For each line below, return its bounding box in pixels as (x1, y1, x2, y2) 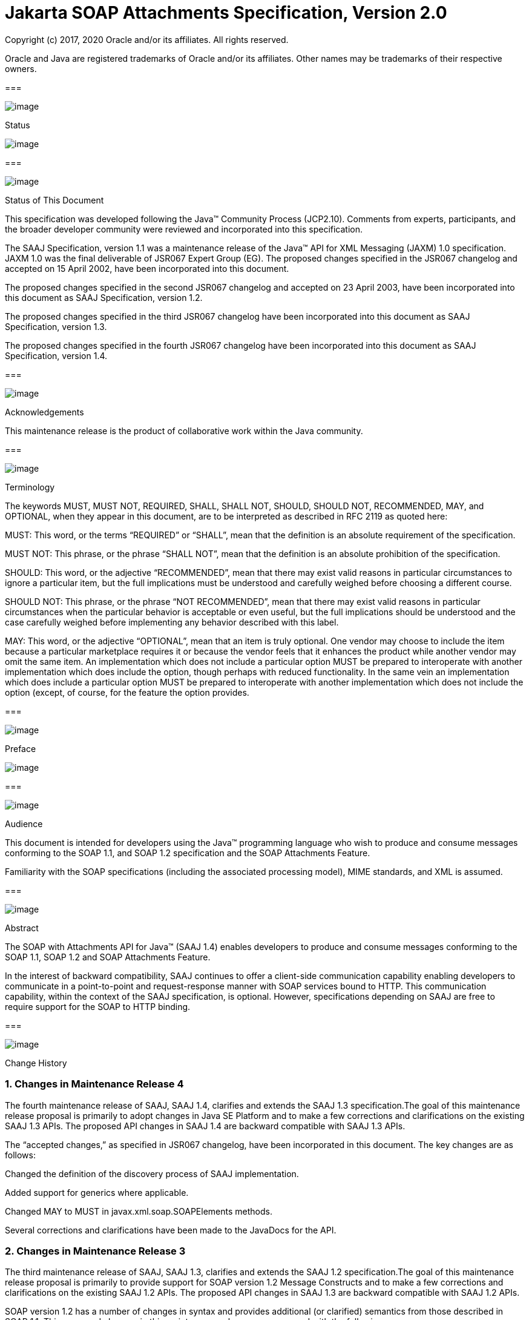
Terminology (5, 481, 55, 492)
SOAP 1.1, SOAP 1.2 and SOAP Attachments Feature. (5, 951, 211, 962)
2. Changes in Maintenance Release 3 (5, 1244, 186, 1257)
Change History (5, 1057, 67, 1068)
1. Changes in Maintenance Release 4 (5, 1078, 184, 1091)
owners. (5, 63, 37, 74)
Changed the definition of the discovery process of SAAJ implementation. (5, 1168, 299, 1179)
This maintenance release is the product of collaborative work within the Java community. (5, 425, 363, 436)
